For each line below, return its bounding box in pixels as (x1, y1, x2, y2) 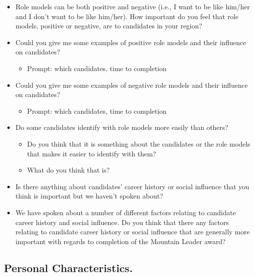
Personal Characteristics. (4, 260, 133, 275)
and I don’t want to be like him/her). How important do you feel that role (15, 11, 239, 21)
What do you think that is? (27, 165, 110, 175)
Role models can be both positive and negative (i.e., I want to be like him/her (15, 1, 250, 11)
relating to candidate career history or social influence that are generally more (15, 226, 250, 237)
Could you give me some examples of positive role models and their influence (15, 37, 246, 47)
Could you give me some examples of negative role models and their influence (15, 79, 248, 90)
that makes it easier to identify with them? (27, 148, 156, 158)
